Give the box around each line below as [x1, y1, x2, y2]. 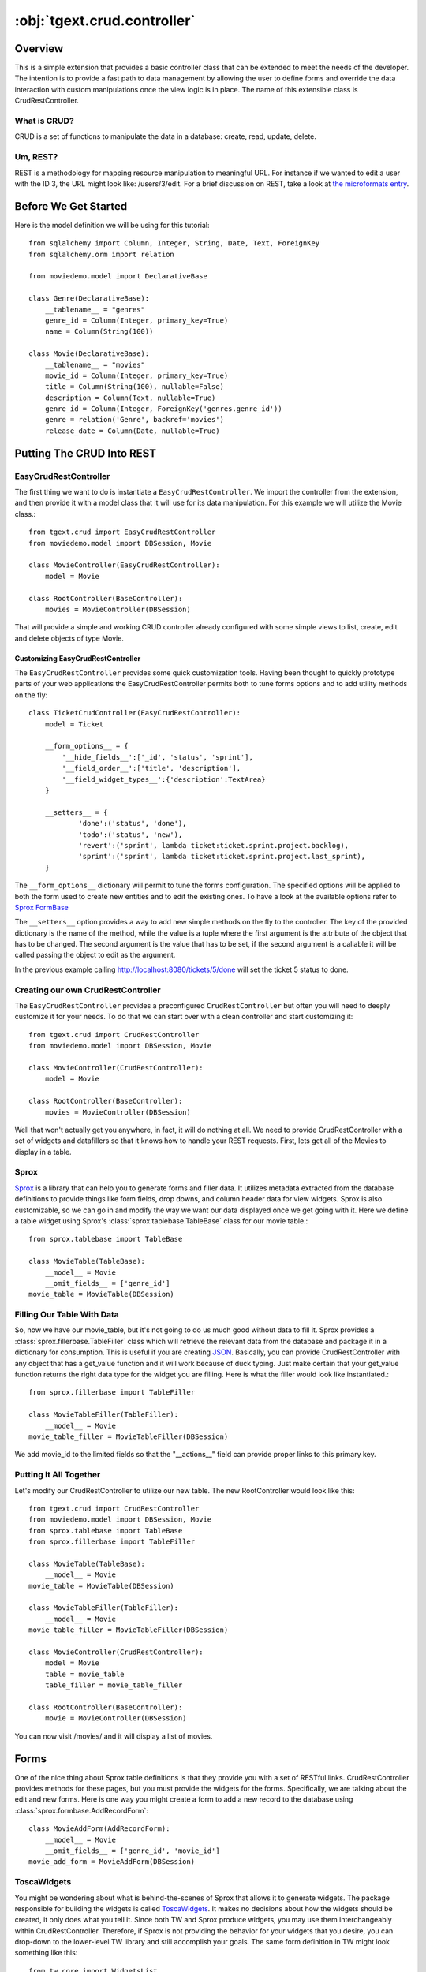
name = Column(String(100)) [44, 327, 154, 336]
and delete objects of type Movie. [14, 633, 124, 643]
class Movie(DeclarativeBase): [28, 349, 150, 358]
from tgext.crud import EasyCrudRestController [28, 528, 216, 536]
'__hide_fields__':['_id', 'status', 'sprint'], [62, 753, 254, 761]
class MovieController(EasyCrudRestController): [28, 561, 220, 570]
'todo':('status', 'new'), [78, 830, 183, 839]
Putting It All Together [14, 1470, 101, 1481]
